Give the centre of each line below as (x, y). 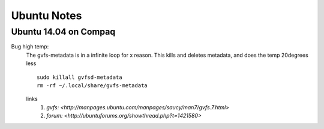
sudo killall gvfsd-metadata (79, 77)
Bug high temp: (30, 47)
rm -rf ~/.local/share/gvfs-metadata (92, 85)
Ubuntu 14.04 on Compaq (63, 32)
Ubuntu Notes (46, 16)
